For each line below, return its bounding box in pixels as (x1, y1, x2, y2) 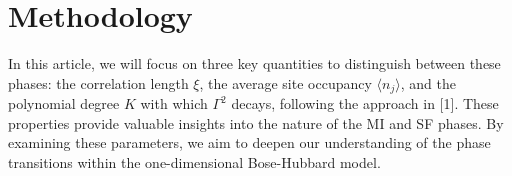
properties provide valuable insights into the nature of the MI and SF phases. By (8, 112, 504, 133)
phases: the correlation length (8, 72, 189, 93)
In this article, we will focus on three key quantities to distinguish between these (8, 53, 501, 74)
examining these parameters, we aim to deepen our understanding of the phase (8, 132, 491, 153)
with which (140, 93, 208, 114)
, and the (400, 72, 456, 93)
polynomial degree (8, 93, 120, 114)
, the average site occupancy (199, 72, 372, 93)
